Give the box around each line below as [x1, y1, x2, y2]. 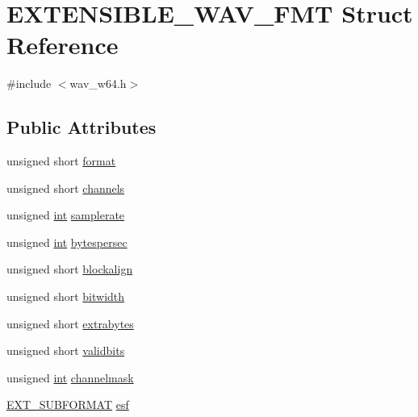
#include [6, 75, 52, 92]
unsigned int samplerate [6, 206, 125, 223]
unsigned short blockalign [6, 261, 133, 277]
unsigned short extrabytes [6, 315, 134, 332]
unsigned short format [6, 152, 116, 169]
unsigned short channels [6, 179, 125, 196]
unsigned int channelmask [6, 369, 134, 386]
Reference [6, 28, 119, 61]
